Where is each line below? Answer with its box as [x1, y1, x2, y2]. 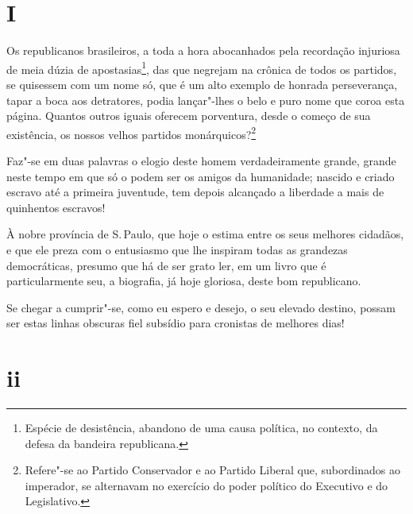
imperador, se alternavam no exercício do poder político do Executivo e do [25, 477, 388, 493]
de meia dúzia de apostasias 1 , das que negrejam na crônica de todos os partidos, [6, 58, 397, 77]
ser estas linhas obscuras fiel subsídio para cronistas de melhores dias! [6, 315, 345, 331]
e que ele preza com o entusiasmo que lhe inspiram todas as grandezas [6, 241, 348, 257]
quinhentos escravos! [6, 199, 106, 215]
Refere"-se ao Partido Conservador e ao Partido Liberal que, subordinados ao [25, 462, 400, 478]
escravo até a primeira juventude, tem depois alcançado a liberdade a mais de [6, 184, 384, 200]
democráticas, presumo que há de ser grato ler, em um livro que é [6, 257, 326, 273]
